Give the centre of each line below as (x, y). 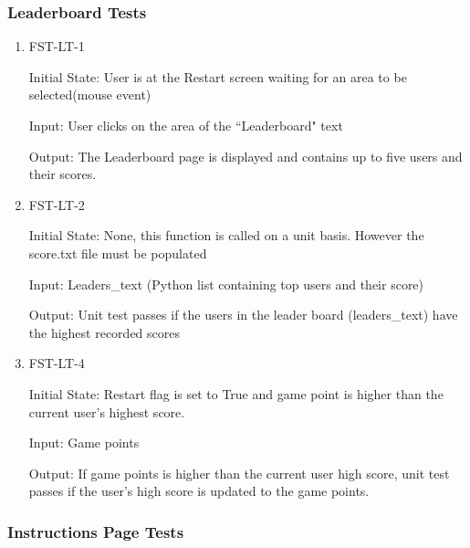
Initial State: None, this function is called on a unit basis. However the (226, 235)
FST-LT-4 (57, 363)
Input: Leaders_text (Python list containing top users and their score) (226, 284)
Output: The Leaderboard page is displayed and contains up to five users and (245, 156)
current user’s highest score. (107, 411)
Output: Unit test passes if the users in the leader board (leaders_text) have (243, 315)
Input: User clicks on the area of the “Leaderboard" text (186, 125)
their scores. (63, 174)
